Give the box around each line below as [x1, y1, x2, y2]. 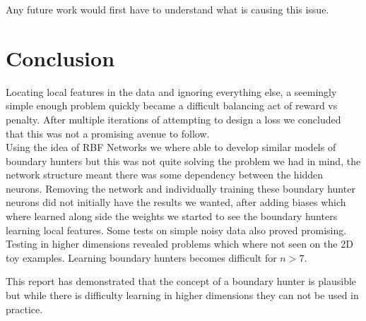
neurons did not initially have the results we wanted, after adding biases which [6, 195, 346, 210]
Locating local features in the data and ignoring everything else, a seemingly [6, 84, 337, 99]
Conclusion [6, 43, 115, 72]
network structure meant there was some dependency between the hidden [6, 167, 324, 182]
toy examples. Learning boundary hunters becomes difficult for [6, 250, 277, 265]
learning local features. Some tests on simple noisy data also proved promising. [6, 222, 347, 237]
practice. [6, 301, 43, 316]
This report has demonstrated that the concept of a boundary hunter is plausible [6, 274, 357, 289]
